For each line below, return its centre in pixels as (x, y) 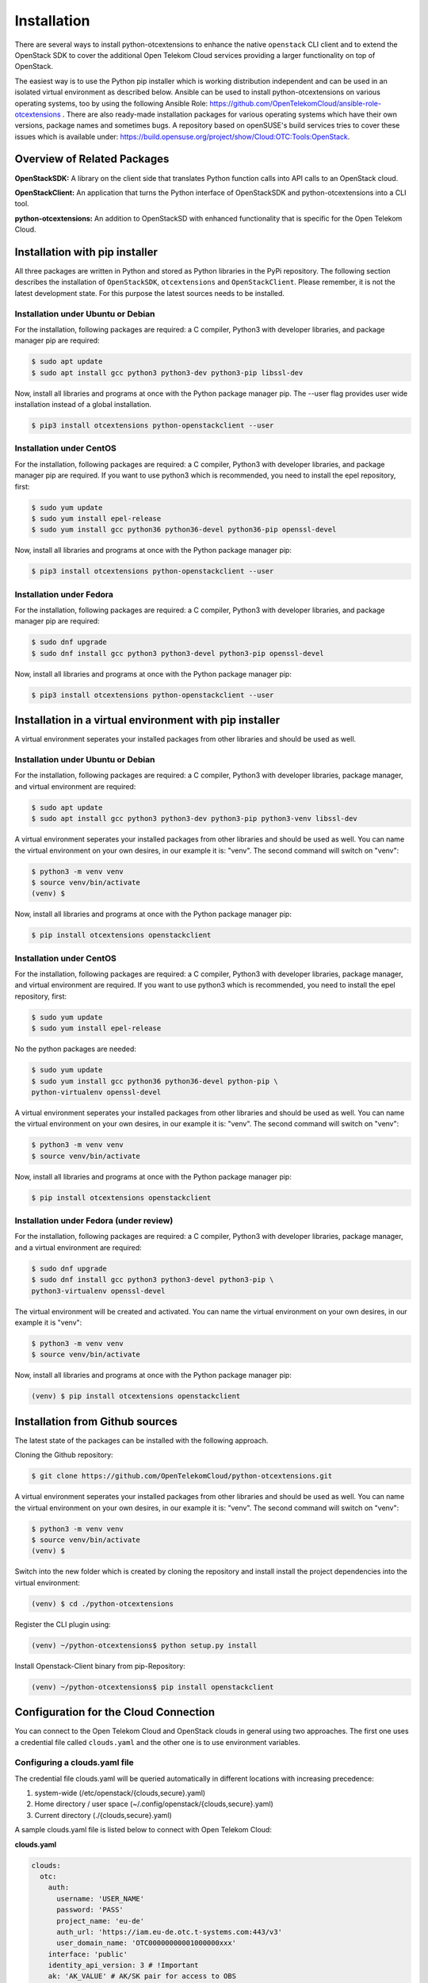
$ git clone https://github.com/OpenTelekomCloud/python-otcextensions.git (182, 1476)
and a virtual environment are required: (78, 1247)
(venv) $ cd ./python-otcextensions (103, 1603)
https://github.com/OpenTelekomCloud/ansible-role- (296, 103)
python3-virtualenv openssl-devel (98, 1291)
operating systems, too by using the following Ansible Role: (111, 103)
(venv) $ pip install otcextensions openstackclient (136, 1396)
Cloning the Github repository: (64, 1455)
